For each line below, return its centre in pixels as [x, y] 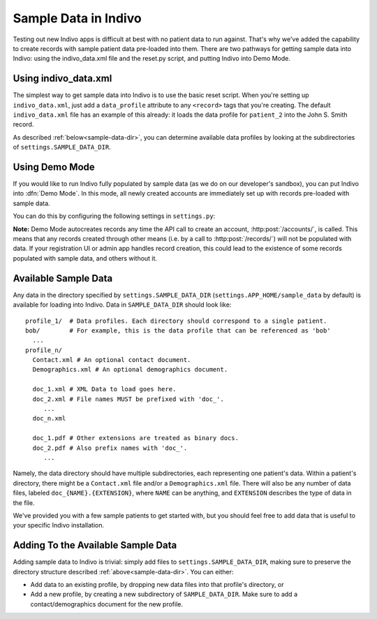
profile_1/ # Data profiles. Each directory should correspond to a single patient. [176, 321]
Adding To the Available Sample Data [95, 545]
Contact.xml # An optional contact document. [112, 360]
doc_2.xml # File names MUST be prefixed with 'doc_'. [128, 399]
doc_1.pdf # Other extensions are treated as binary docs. [135, 438]
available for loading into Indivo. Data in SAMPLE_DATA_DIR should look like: [122, 305]
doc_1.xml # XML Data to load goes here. [104, 389]
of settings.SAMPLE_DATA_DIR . [62, 147]
